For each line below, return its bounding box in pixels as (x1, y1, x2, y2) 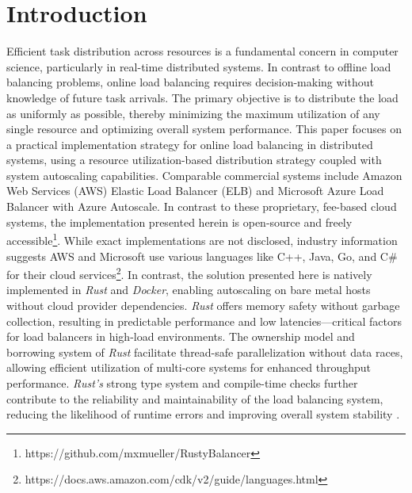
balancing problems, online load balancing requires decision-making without (6, 74, 374, 90)
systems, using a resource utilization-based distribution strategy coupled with (6, 151, 382, 168)
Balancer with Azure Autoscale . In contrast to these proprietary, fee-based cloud (6, 198, 397, 215)
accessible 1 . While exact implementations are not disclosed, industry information (6, 230, 398, 248)
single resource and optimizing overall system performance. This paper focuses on (6, 120, 402, 137)
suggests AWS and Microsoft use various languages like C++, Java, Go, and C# (6, 247, 398, 264)
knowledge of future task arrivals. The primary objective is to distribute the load (6, 89, 399, 105)
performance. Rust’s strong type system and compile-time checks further (6, 374, 358, 391)
